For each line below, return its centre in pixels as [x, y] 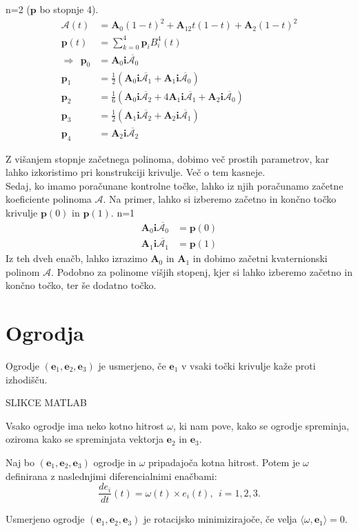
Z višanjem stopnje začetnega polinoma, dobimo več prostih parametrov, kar [167, 158]
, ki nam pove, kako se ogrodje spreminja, [261, 425]
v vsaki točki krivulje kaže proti [249, 366]
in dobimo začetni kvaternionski [260, 258]
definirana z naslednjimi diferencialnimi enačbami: [111, 475]
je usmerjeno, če [132, 366]
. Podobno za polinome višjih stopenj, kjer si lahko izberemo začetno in [202, 271]
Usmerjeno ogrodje [45, 519]
